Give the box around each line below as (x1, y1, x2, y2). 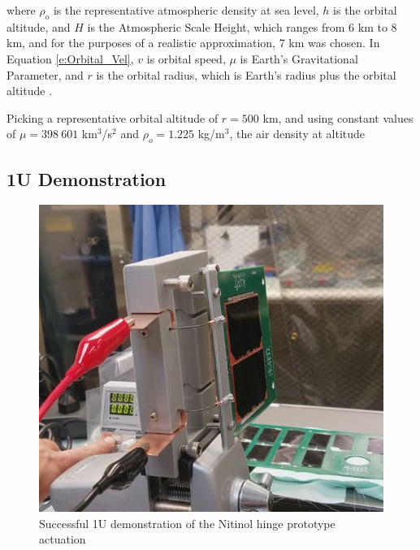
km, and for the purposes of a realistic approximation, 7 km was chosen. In (6, 34, 380, 51)
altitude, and (6, 18, 71, 35)
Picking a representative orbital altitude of (6, 109, 219, 126)
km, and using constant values (262, 109, 414, 126)
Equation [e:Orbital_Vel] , (6, 50, 134, 67)
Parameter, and (6, 66, 84, 83)
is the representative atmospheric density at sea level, (53, 2, 319, 18)
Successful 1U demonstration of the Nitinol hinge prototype (39, 514, 336, 531)
